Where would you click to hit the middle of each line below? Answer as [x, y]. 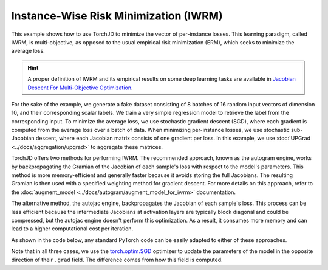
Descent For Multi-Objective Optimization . [80, 88]
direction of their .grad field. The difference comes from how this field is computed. [117, 260]
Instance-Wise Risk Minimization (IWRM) [117, 16]
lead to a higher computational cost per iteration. [72, 229]
